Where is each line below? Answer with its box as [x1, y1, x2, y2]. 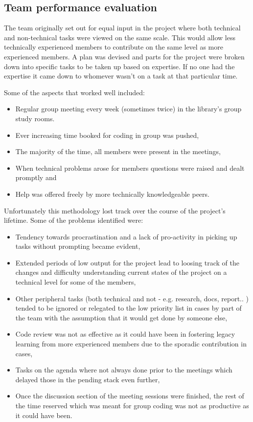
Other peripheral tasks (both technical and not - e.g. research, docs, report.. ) [15, 293, 249, 303]
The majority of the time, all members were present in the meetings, [15, 146, 221, 157]
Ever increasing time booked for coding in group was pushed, [15, 130, 199, 140]
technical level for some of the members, [15, 277, 136, 287]
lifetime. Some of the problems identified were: [4, 215, 143, 225]
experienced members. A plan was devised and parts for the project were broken [4, 51, 245, 61]
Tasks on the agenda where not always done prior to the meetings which [15, 365, 232, 375]
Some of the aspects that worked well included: [4, 87, 145, 97]
